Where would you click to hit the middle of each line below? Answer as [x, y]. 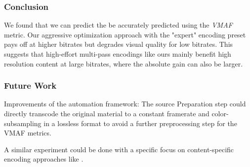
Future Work [30, 85]
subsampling [23, 123]
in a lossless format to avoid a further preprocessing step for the [140, 123]
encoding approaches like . [44, 159]
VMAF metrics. [28, 133]
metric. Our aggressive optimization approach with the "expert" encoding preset [125, 34]
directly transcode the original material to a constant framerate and [107, 113]
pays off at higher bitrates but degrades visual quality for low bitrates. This [119, 44]
